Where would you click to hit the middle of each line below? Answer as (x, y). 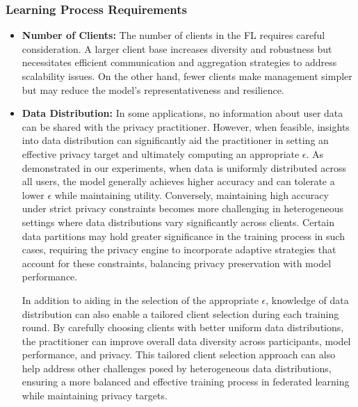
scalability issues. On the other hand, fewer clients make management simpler (187, 76)
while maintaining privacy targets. (95, 396)
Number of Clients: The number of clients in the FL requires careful (173, 35)
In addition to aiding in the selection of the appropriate (140, 300)
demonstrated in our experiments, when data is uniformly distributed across (184, 167)
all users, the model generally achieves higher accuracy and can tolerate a (178, 181)
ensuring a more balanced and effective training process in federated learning (186, 382)
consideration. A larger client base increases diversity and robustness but (177, 48)
